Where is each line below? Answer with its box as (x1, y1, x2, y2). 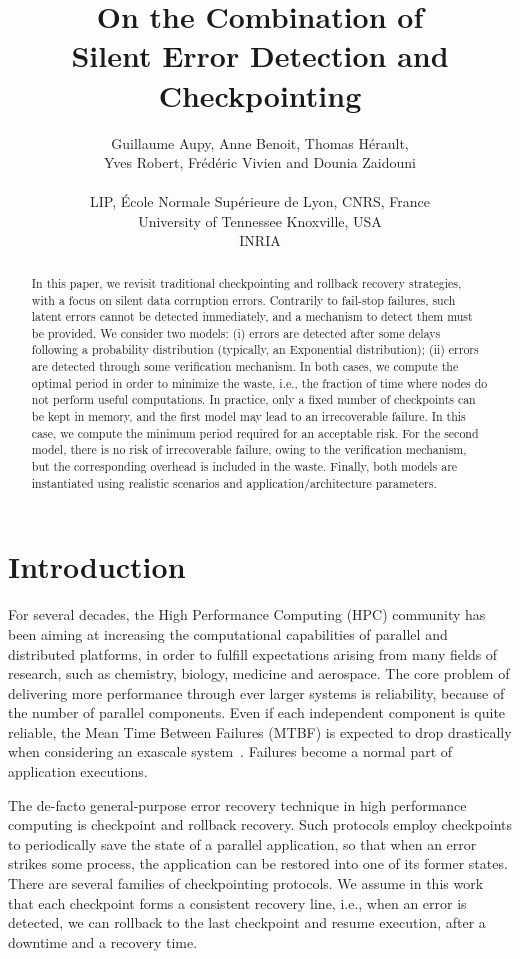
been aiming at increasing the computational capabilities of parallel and (8, 623, 448, 644)
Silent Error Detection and (71, 35, 449, 76)
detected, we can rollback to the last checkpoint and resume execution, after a (8, 912, 486, 933)
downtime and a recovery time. (8, 931, 198, 952)
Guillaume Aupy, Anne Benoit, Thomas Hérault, (111, 132, 409, 153)
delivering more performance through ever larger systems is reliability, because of (8, 682, 505, 703)
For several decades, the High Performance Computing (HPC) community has (8, 604, 486, 625)
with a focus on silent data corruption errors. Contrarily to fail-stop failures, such (31, 291, 456, 308)
